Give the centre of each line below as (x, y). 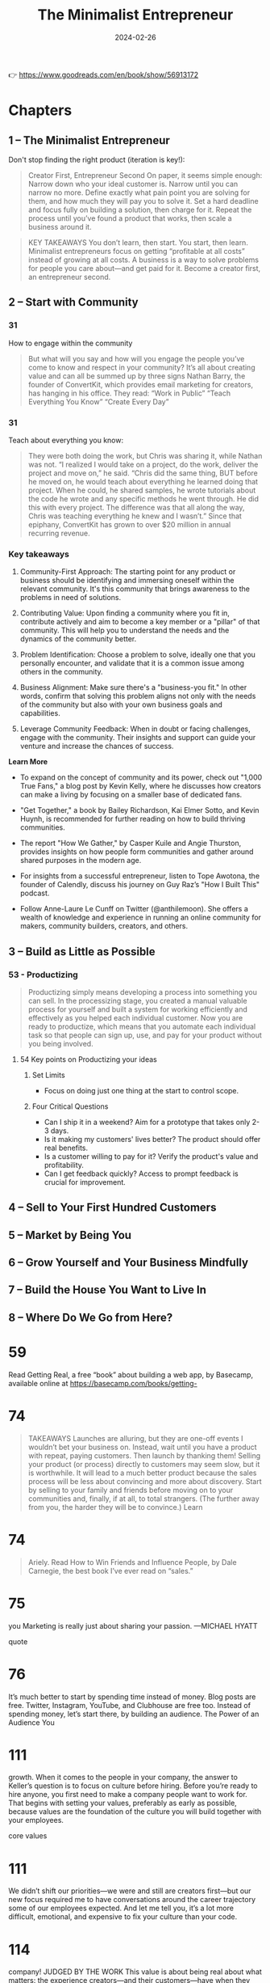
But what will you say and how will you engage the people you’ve (136, 358)
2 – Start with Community (73, 302)
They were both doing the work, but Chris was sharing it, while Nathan (145, 455)
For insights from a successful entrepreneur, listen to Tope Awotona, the (140, 876)
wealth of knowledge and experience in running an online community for (141, 918)
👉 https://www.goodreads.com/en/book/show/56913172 (104, 74)
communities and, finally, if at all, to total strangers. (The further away (143, 1499)
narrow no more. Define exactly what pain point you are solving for (139, 192)
